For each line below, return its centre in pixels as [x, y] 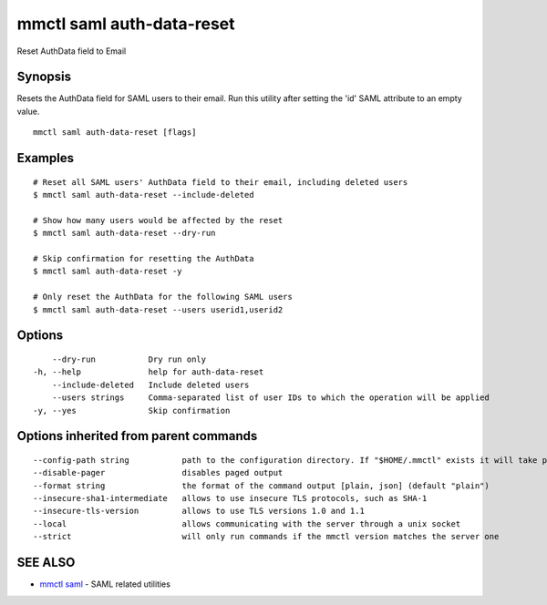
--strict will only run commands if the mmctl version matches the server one [266, 537]
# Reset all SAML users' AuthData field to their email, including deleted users [221, 182]
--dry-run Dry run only [129, 359]
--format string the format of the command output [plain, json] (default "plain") [261, 486]
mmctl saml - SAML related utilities [105, 584]
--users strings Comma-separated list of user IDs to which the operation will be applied [270, 398]
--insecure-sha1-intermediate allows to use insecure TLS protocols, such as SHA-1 [230, 498]
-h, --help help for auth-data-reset [149, 372]
